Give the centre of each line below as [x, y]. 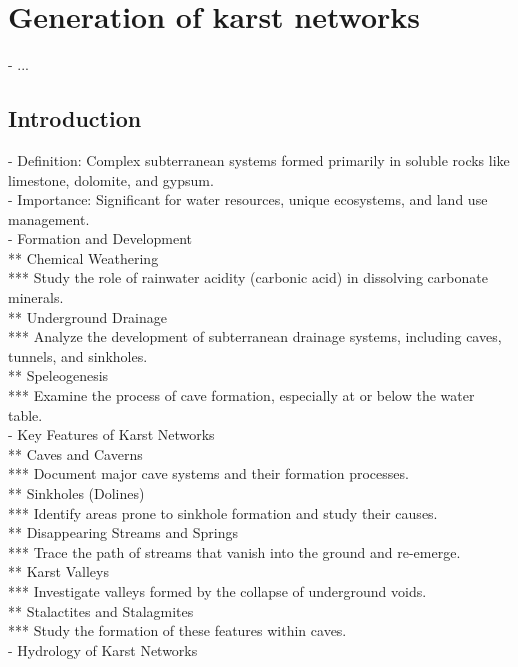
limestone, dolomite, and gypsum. [111, 179]
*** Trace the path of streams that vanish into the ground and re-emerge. [234, 551]
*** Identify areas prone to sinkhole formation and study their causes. [223, 512]
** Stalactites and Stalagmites [101, 610]
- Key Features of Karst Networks [111, 434]
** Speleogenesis [58, 375]
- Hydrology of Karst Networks [103, 649]
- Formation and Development [100, 238]
